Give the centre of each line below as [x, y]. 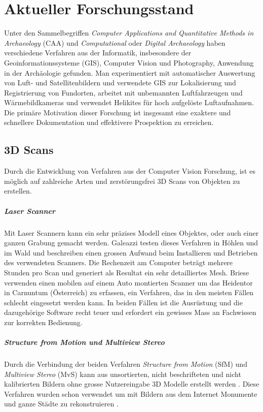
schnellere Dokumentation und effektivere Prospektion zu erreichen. [109, 122]
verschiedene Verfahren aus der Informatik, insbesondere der [98, 53]
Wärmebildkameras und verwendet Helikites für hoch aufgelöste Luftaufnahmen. [129, 102]
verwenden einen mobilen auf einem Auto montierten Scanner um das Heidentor [128, 282]
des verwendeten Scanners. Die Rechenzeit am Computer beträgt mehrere [119, 262]
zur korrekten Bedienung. [43, 322]
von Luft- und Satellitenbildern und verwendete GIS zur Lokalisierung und [120, 83]
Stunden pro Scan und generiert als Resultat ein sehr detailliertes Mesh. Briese [127, 272]
